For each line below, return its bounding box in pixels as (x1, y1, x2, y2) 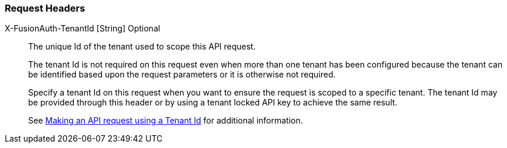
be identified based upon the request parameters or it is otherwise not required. (28, 69, 336, 80)
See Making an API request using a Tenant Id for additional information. (28, 115, 303, 126)
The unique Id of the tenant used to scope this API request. (28, 41, 256, 52)
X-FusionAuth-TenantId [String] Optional (5, 23, 161, 34)
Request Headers (5, 2, 86, 14)
